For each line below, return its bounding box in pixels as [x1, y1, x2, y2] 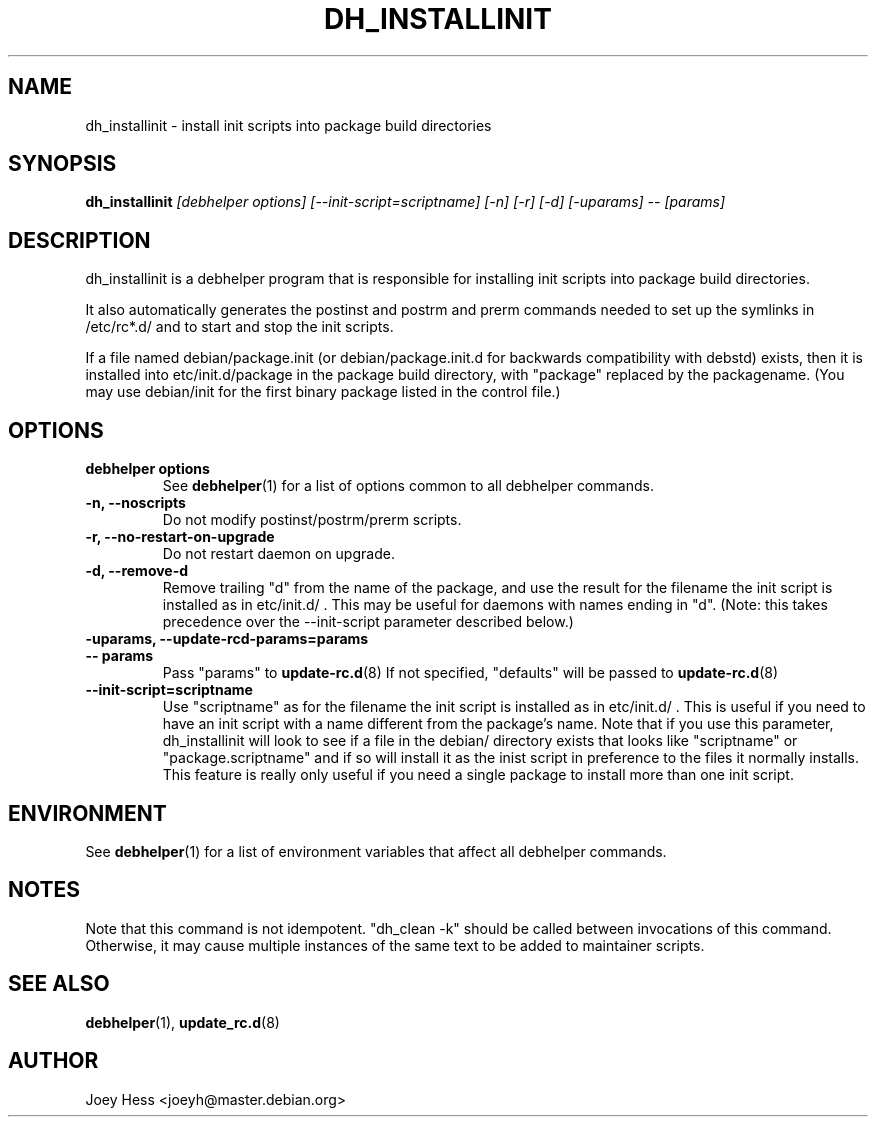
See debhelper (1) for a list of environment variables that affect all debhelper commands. [85, 842, 667, 860]
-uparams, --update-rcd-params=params [85, 630, 369, 648]
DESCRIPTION [8, 227, 151, 253]
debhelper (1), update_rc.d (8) [85, 1013, 280, 1031]
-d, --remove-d [85, 562, 189, 580]
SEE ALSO [8, 971, 110, 997]
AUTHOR [8, 1048, 99, 1074]
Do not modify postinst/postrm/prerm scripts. [162, 511, 462, 529]
